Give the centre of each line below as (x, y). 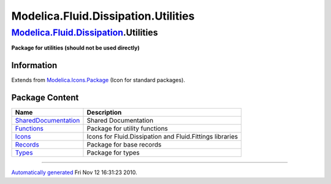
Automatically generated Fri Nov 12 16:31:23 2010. (74, 172)
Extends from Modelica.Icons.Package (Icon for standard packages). (98, 80)
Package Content (45, 98)
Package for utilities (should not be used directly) (76, 48)
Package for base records (124, 145)
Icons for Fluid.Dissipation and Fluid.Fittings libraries (162, 137)
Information (34, 65)
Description (104, 112)
